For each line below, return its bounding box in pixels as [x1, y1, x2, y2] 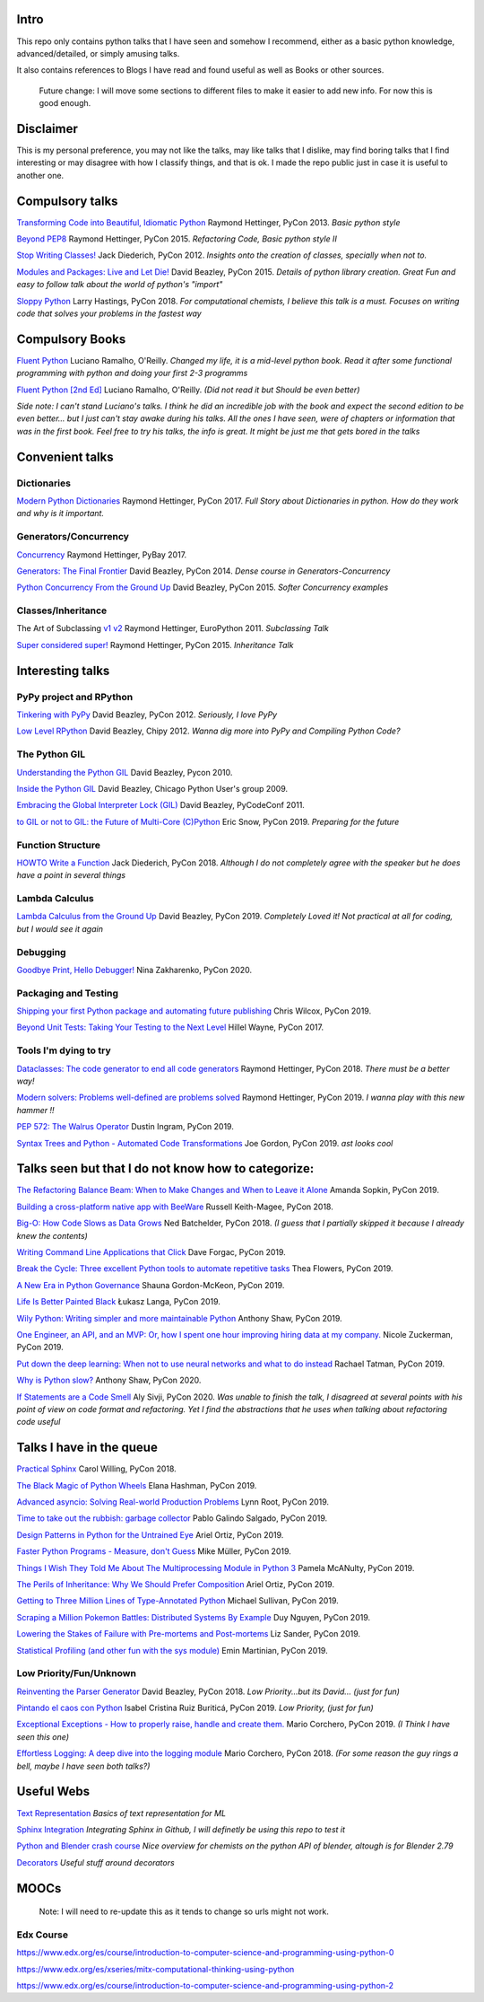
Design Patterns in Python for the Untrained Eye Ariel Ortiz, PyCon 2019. [16, 1529, 284, 1540]
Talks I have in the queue [16, 1440, 159, 1455]
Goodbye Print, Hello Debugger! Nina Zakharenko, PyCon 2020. [16, 964, 253, 975]
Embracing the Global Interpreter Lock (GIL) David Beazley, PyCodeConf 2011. [16, 800, 305, 811]
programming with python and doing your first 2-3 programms [16, 368, 248, 379]
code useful [16, 1417, 61, 1427]
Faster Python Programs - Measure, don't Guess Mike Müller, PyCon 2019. [16, 1546, 291, 1557]
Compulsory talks [16, 193, 118, 208]
